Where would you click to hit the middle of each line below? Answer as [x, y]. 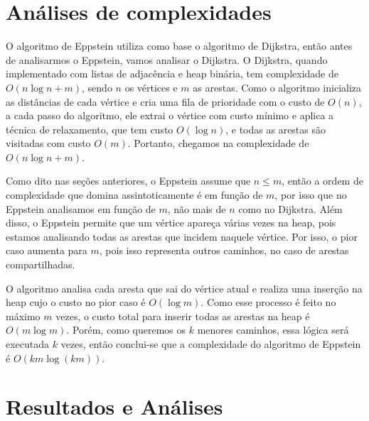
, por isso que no [311, 195]
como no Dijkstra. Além [290, 208]
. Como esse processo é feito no [268, 302]
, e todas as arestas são [276, 129]
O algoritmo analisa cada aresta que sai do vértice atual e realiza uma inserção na [184, 288]
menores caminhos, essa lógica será [273, 330]
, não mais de [197, 208]
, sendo [97, 87]
